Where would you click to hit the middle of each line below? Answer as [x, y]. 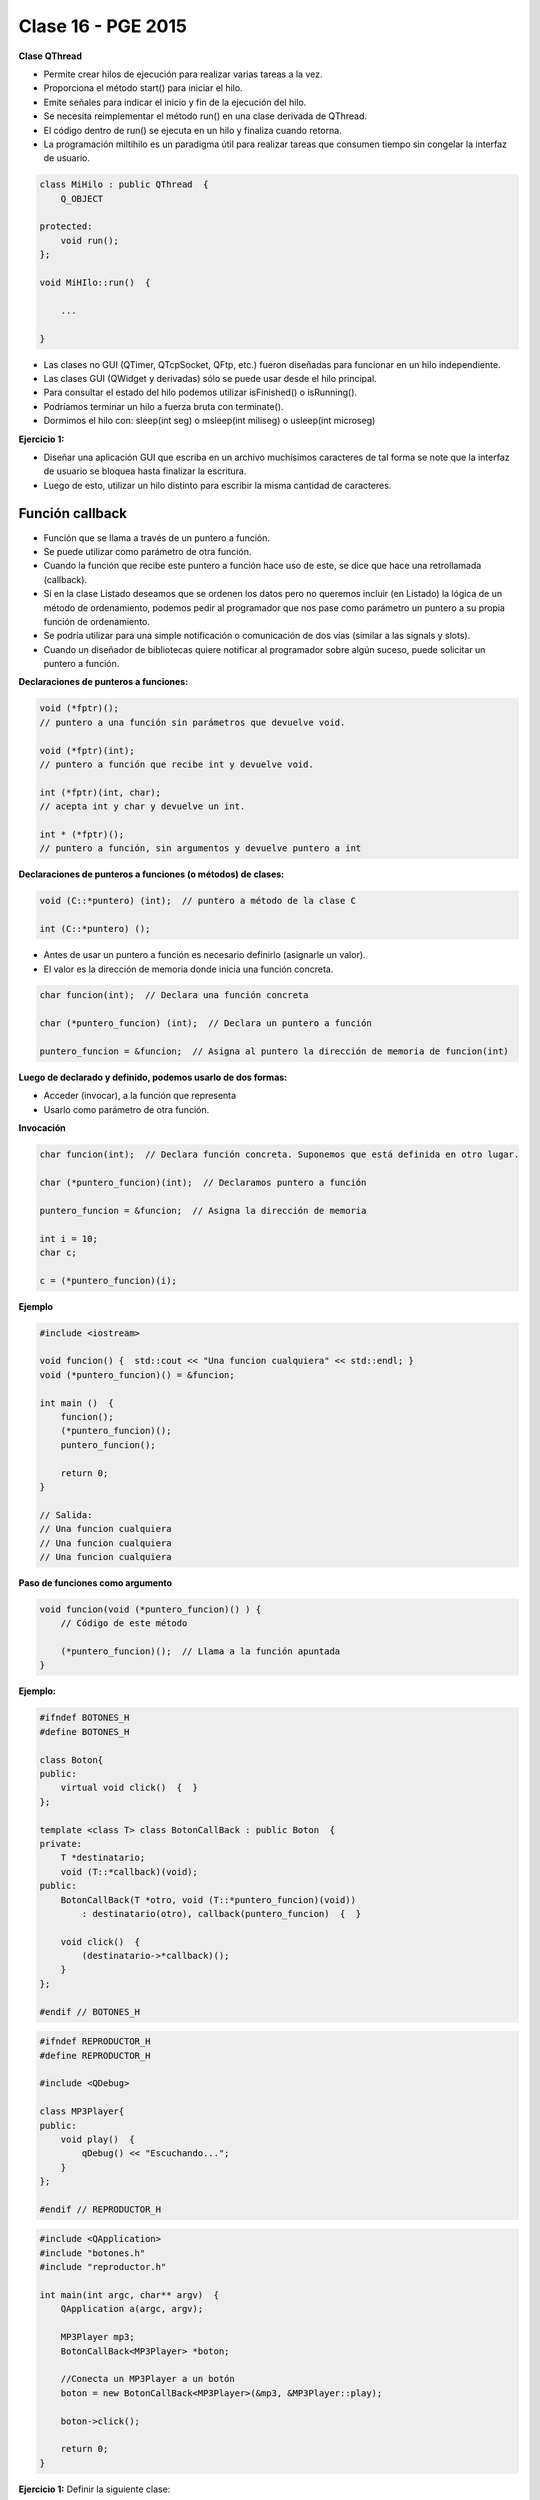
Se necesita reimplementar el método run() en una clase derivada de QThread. [205, 116]
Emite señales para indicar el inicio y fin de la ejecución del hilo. [175, 102]
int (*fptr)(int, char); [100, 792]
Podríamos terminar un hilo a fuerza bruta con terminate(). [163, 406]
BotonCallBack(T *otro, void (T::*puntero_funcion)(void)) [208, 1899]
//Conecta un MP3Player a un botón [147, 2379]
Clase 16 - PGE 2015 [102, 26]
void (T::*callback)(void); [129, 1871]
